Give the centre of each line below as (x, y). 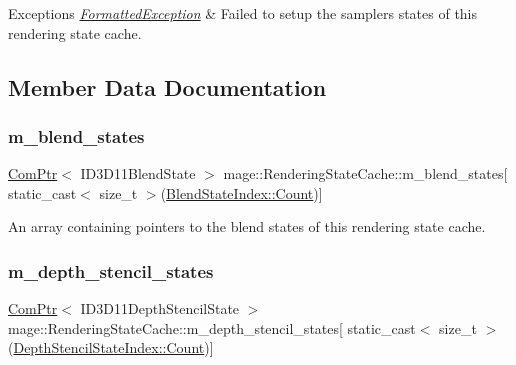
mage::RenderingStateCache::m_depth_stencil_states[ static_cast (212, 327)
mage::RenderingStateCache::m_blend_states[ (365, 173)
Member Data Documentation (167, 86)
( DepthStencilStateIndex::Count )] (111, 347)
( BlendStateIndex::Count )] (241, 192)
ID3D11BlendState (138, 173)
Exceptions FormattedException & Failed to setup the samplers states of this (243, 13)
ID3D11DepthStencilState (160, 308)
